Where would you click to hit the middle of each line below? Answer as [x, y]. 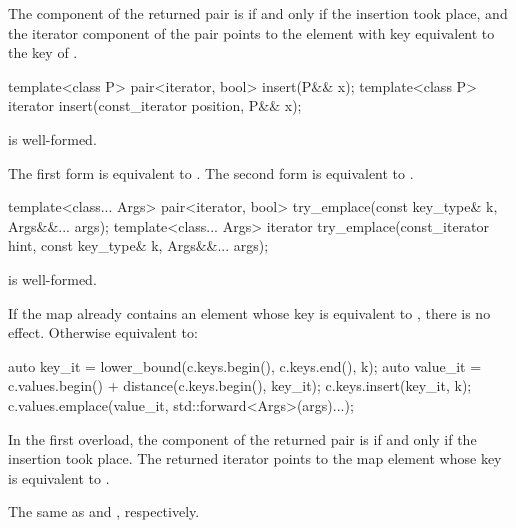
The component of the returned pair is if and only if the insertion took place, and [258, 13]
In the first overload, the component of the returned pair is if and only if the [242, 438]
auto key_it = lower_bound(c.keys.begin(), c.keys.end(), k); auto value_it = [245, 365]
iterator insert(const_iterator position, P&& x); [155, 105]
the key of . [43, 52]
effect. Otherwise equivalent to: [103, 332]
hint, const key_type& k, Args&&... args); [138, 245]
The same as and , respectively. [104, 511]
